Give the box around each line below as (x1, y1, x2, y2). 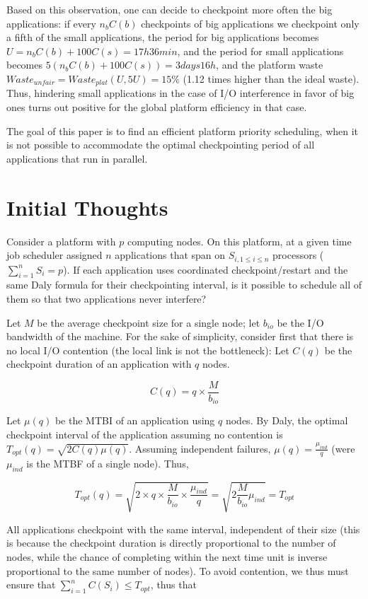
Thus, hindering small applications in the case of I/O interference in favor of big (6, 86, 355, 100)
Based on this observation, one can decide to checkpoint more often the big (6, 2, 333, 16)
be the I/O (277, 315, 324, 330)
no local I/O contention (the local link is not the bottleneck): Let (6, 342, 289, 357)
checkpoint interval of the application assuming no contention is (6, 427, 283, 442)
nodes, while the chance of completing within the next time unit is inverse (6, 549, 328, 564)
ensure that (6, 577, 56, 592)
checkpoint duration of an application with (6, 356, 192, 371)
